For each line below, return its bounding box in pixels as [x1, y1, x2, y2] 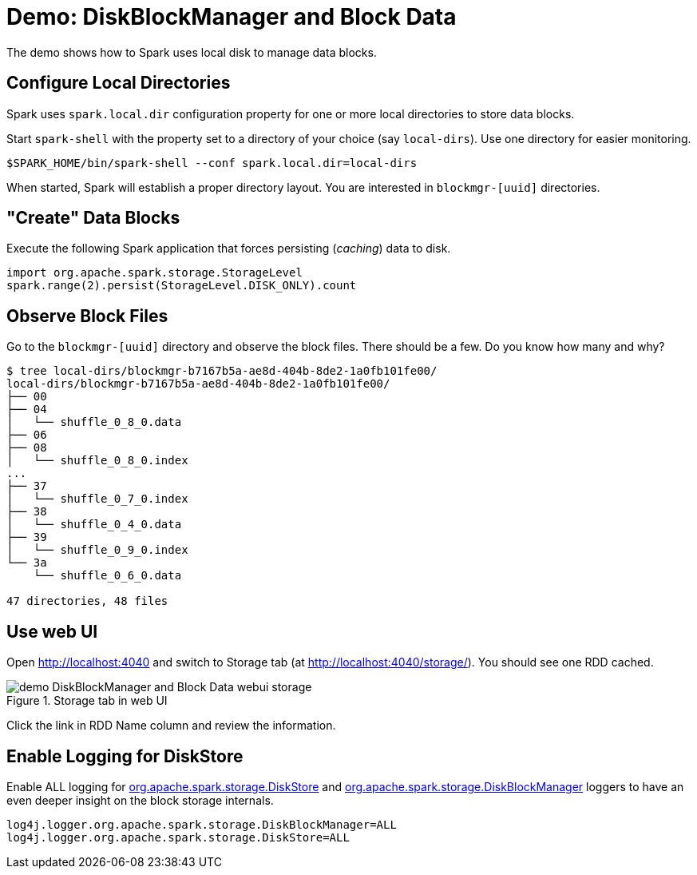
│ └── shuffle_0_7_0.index [6, 492, 188, 506]
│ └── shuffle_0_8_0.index [6, 454, 188, 467]
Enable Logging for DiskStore [6, 746, 244, 766]
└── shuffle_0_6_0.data [33, 569, 182, 583]
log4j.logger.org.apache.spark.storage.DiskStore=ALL [6, 830, 350, 844]
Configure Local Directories [6, 73, 231, 93]
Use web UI [6, 621, 98, 642]
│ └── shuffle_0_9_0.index [6, 543, 188, 557]
